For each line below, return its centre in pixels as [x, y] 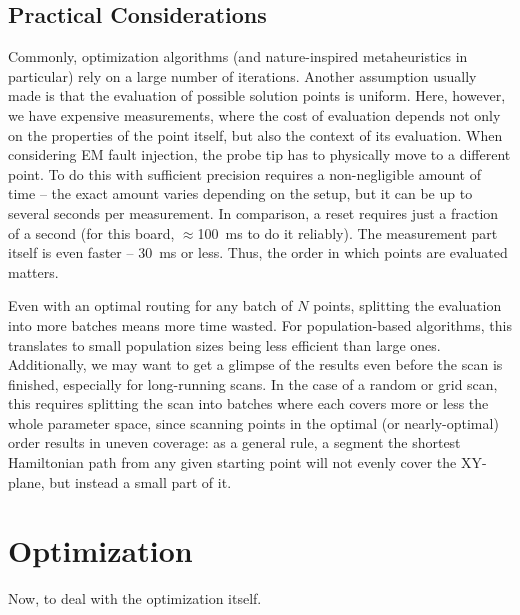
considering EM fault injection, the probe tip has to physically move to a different [259, 154]
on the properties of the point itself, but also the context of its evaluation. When [255, 134]
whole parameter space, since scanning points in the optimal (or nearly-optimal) [253, 422]
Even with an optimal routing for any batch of [150, 305]
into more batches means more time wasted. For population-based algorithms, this [260, 324]
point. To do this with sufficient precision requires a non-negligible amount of [244, 173]
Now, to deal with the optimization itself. [135, 598]
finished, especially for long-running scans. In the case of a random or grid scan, [253, 383]
